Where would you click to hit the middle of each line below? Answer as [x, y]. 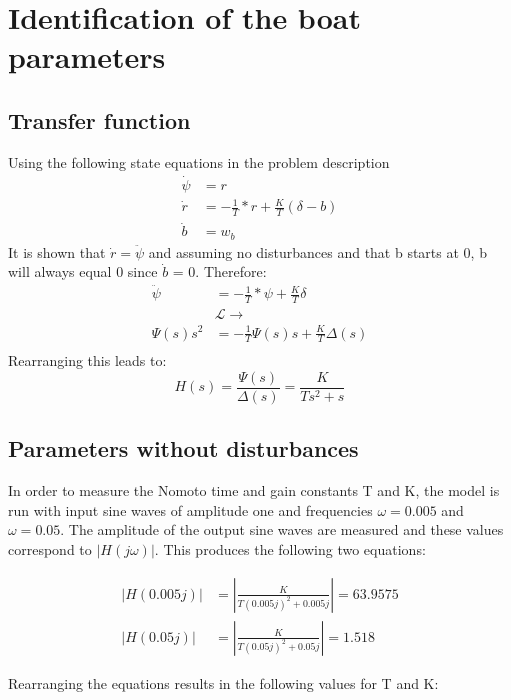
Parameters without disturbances [183, 448]
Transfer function [99, 119]
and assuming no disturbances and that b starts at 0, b [317, 251]
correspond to [50, 549]
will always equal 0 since [83, 271]
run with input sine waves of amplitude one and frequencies [190, 509]
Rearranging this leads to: [87, 360]
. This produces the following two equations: [290, 549]
